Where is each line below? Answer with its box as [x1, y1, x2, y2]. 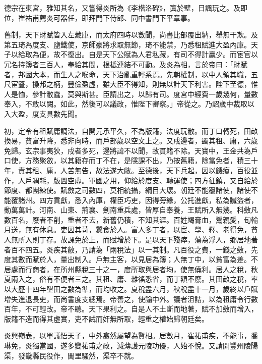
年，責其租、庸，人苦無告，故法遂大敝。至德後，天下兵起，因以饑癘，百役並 [4, 165, 258, 175]
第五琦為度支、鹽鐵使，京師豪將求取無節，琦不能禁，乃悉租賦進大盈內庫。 [4, 39, 251, 49]
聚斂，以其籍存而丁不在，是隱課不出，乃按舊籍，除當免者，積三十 [39, 155, 258, 166]
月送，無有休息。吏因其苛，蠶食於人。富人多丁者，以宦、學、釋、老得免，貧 [4, 224, 258, 235]
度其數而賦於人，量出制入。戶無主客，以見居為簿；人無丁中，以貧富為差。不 [4, 254, 258, 265]
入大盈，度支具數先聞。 [4, 108, 82, 119]
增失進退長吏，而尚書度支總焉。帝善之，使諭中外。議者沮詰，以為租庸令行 [4, 293, 251, 304]
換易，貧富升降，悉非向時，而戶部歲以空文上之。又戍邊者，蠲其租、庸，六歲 [4, 135, 258, 146]
